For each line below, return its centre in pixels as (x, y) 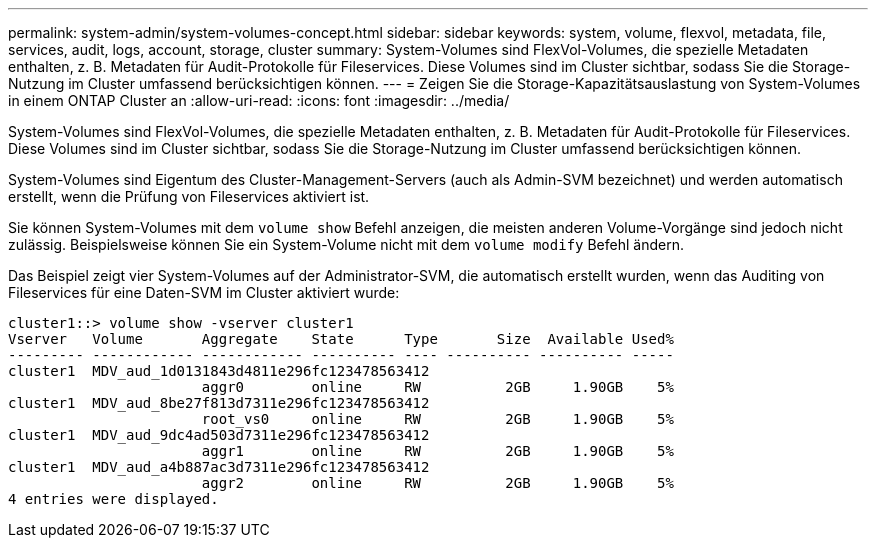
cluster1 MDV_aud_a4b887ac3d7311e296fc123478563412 (219, 467)
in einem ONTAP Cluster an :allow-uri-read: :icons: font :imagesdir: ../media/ (259, 100)
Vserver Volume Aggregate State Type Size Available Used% (341, 339)
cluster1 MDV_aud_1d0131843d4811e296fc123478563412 (219, 371)
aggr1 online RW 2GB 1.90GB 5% (437, 451)
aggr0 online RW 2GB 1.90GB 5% (437, 387)
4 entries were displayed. (113, 499)
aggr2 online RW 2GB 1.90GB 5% (437, 483)
